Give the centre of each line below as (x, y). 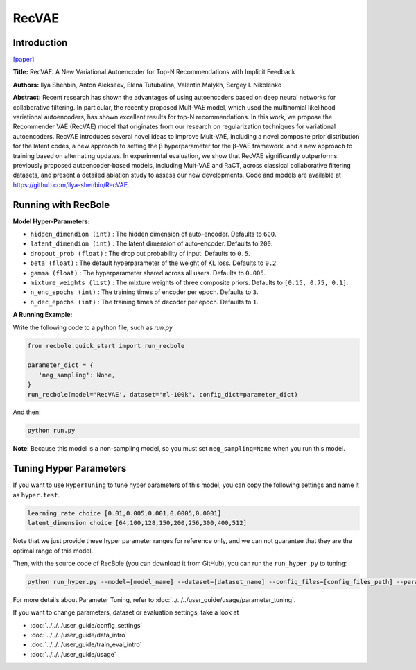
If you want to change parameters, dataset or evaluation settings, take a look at (126, 612)
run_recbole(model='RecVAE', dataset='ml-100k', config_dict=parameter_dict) (163, 394)
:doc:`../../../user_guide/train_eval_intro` (86, 644)
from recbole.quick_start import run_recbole (106, 346)
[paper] (24, 60)
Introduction (40, 43)
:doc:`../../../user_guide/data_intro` (79, 635)
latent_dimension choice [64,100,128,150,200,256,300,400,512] (137, 523)
